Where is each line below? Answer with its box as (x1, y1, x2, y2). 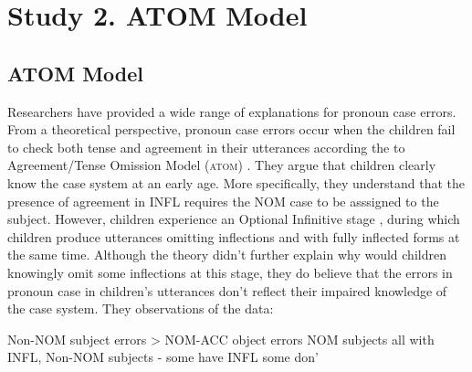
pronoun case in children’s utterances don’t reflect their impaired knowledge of (7, 281, 447, 300)
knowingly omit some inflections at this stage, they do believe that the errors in (7, 262, 453, 282)
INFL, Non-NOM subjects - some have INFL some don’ (7, 347, 319, 367)
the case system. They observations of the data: (7, 299, 274, 318)
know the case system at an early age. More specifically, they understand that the (7, 173, 465, 192)
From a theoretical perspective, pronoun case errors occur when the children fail (7, 120, 456, 139)
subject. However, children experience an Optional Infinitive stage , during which (7, 209, 460, 229)
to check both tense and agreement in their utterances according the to (7, 137, 405, 156)
